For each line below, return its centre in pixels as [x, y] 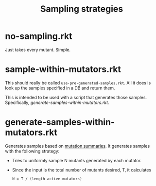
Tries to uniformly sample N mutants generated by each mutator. [77, 160]
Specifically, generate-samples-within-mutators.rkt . [57, 102]
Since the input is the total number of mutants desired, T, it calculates [82, 170]
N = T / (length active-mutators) [47, 179]
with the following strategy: [32, 151]
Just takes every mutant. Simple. [38, 50]
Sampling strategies [82, 9]
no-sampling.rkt [39, 36]
